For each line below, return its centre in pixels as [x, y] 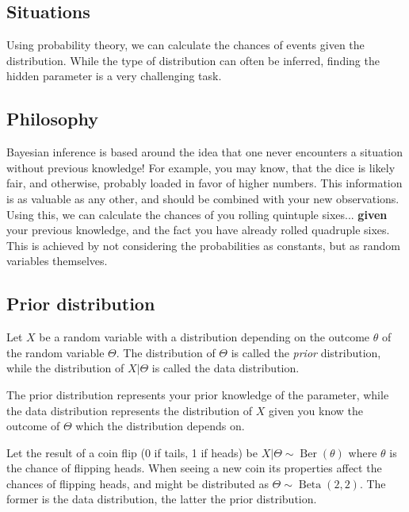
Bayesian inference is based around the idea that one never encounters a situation [205, 152]
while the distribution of [65, 368]
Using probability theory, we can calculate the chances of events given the [185, 45]
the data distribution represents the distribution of [130, 410]
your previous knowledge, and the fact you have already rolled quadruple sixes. [198, 230]
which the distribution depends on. [160, 426]
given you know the [315, 410]
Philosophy [52, 119]
